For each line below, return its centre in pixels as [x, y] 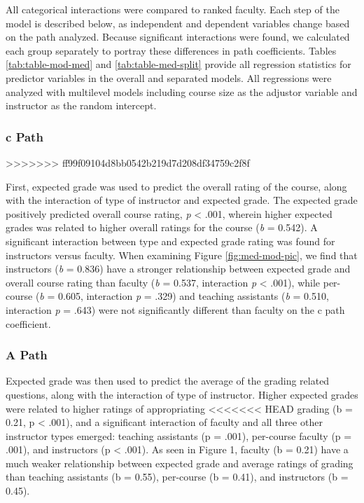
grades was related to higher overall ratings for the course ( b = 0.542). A [162, 227]
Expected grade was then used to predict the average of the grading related [168, 381]
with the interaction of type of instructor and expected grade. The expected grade [182, 200]
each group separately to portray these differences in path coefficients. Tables [171, 50]
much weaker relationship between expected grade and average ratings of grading [180, 463]
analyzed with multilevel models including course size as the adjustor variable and [182, 91]
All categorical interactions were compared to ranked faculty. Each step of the [173, 9]
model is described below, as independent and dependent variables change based [178, 23]
